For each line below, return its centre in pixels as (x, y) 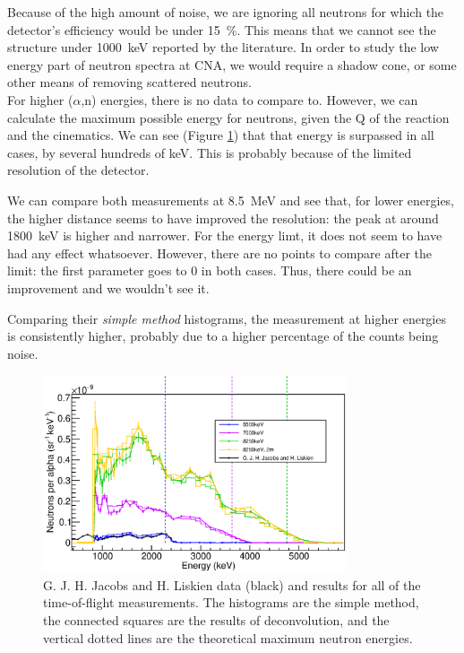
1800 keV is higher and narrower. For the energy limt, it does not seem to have (225, 235)
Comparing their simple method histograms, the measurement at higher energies (227, 318)
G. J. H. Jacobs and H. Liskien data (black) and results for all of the (232, 584)
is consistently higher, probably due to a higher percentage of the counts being (223, 336)
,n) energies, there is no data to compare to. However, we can (249, 99)
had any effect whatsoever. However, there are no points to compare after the (219, 252)
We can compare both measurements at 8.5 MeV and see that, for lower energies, (231, 200)
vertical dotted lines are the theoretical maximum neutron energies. (228, 637)
